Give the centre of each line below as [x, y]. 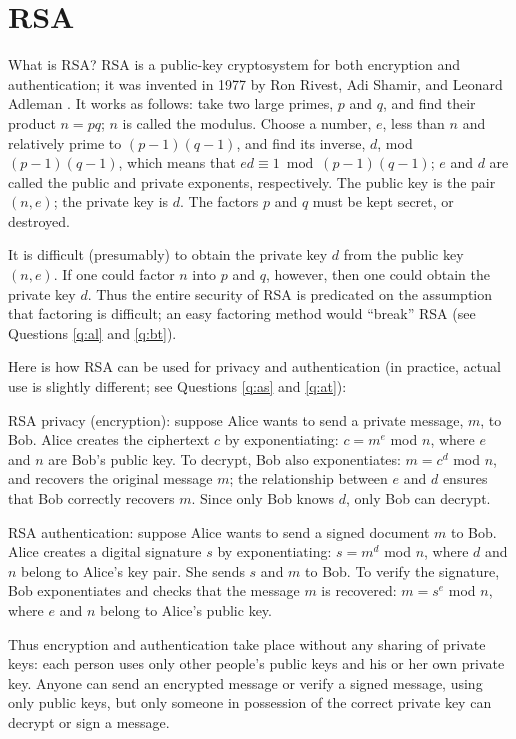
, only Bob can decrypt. [418, 498]
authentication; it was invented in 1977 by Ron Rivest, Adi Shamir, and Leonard [255, 83]
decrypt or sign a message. [89, 721]
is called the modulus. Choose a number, [247, 122]
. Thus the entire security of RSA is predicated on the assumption [290, 293]
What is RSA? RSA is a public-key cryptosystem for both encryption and [234, 64]
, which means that [177, 162]
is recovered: [359, 590]
